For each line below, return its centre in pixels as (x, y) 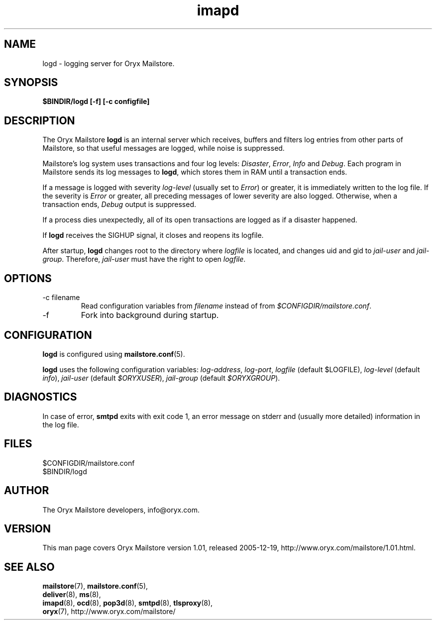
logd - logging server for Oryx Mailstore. (109, 63)
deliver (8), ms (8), (72, 595)
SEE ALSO (29, 567)
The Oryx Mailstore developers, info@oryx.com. (121, 510)
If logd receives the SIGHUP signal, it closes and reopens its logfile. (153, 235)
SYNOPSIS (31, 83)
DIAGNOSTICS (41, 397)
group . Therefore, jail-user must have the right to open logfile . (144, 259)
